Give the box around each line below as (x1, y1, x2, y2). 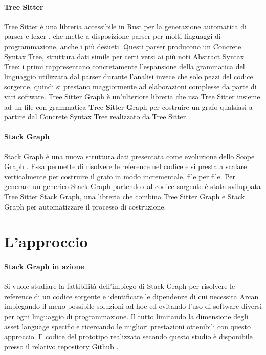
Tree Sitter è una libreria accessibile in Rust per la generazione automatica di (4, 20, 247, 31)
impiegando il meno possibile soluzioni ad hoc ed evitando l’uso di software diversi (4, 301, 262, 311)
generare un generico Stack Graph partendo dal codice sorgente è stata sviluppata (4, 181, 261, 192)
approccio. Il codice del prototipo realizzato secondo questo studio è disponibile (4, 331, 253, 342)
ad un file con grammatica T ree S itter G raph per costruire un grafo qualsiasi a (4, 101, 253, 112)
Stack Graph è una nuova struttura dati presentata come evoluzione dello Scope (4, 151, 255, 161)
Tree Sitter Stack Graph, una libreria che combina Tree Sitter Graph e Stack (4, 191, 245, 201)
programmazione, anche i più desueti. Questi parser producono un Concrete (4, 40, 241, 51)
